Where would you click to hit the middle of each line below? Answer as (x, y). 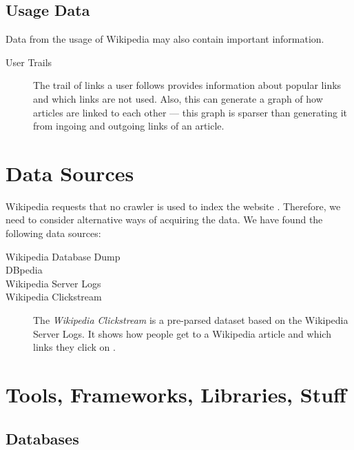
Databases (42, 438)
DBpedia (24, 270)
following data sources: (53, 233)
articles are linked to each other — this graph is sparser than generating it (190, 112)
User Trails (29, 62)
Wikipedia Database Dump (63, 256)
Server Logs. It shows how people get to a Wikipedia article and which (182, 333)
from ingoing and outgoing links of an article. (129, 126)
